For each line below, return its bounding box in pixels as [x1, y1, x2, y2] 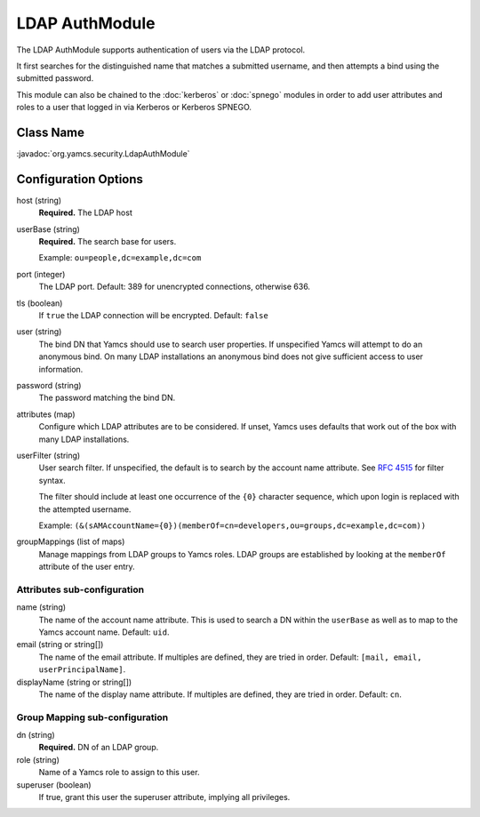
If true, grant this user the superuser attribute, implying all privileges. [38, 792, 291, 803]
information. [38, 364, 84, 374]
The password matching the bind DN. [38, 392, 176, 404]
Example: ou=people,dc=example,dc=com [38, 252, 202, 263]
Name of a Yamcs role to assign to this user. [38, 767, 200, 778]
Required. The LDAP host [38, 207, 132, 218]
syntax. [38, 475, 66, 485]
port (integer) [16, 268, 66, 279]
